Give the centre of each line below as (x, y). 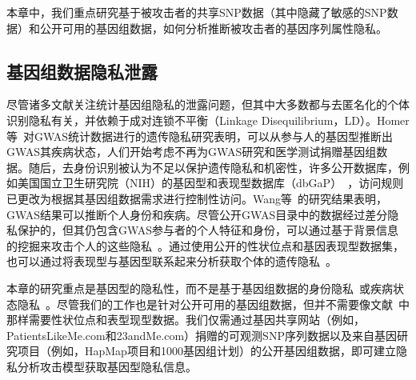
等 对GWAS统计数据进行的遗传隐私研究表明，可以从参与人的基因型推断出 (200, 136)
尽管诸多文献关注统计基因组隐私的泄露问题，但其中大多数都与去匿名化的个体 (208, 104)
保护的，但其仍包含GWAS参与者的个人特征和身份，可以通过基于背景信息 (208, 230)
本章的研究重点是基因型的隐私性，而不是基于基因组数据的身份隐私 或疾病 (200, 288)
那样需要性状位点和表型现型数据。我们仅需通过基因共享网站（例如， (186, 320)
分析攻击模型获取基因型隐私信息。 (107, 366)
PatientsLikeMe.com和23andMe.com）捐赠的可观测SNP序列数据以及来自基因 (202, 335)
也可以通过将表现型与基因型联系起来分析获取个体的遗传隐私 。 (172, 261)
